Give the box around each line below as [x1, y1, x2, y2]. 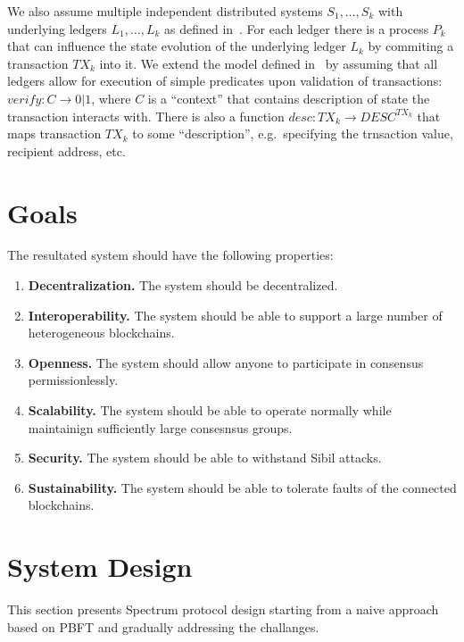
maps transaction [7, 124, 102, 143]
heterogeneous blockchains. [28, 323, 175, 342]
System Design [7, 548, 193, 585]
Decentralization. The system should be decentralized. [28, 276, 338, 295]
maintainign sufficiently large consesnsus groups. [28, 418, 293, 437]
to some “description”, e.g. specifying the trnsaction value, [132, 124, 453, 143]
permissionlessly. [28, 371, 119, 389]
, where [91, 88, 131, 107]
